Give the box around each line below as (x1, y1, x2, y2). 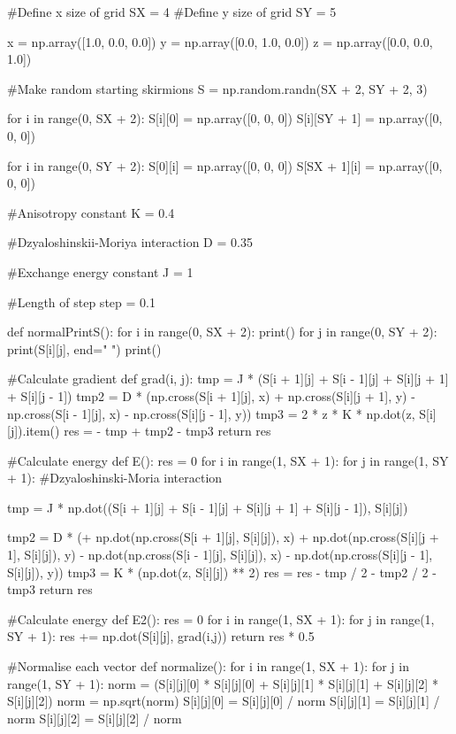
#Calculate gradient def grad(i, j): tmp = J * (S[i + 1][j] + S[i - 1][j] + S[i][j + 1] (7, 369, 449, 388)
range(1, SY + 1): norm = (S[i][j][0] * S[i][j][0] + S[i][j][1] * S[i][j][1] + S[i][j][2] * (7, 674, 438, 692)
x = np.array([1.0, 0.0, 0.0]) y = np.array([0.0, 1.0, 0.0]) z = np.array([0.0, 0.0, (7, 32, 433, 50)
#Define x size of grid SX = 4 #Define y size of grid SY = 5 (7, 3, 337, 20)
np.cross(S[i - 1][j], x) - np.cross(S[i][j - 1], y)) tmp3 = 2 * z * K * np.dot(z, (7, 404, 415, 422)
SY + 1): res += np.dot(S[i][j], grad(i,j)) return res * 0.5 (7, 627, 315, 645)
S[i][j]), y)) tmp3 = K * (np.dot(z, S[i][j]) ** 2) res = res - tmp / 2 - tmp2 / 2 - (7, 562, 437, 581)
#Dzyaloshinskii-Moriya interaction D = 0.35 (7, 233, 253, 251)
